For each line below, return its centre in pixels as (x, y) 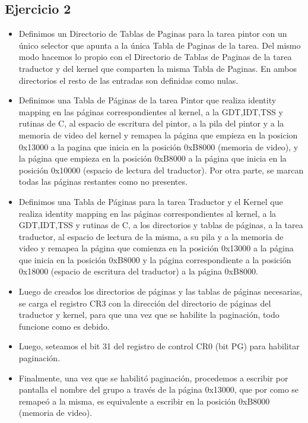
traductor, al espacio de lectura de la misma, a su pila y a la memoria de (151, 236)
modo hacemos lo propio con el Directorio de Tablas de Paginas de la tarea (155, 57)
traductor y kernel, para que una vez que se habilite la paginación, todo (149, 315)
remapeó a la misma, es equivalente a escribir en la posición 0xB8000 (144, 401)
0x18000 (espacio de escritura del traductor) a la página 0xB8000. (138, 271)
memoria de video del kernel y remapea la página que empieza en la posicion (158, 135)
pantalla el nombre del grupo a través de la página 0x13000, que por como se (159, 389)
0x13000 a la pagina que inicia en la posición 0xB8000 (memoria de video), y (158, 146)
